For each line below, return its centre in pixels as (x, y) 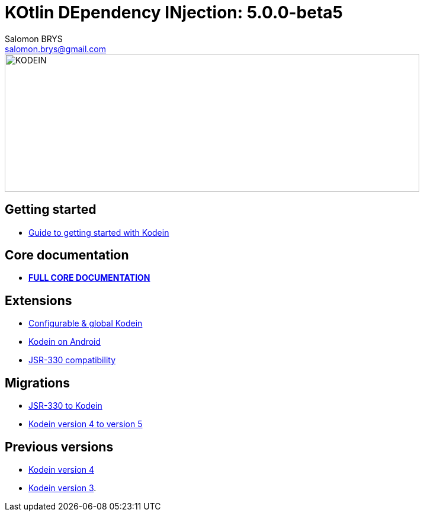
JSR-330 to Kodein (65, 406)
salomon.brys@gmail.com (56, 49)
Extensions (38, 300)
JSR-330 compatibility (72, 360)
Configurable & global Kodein (86, 323)
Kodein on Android (65, 342)
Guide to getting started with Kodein (99, 232)
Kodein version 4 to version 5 (86, 424)
